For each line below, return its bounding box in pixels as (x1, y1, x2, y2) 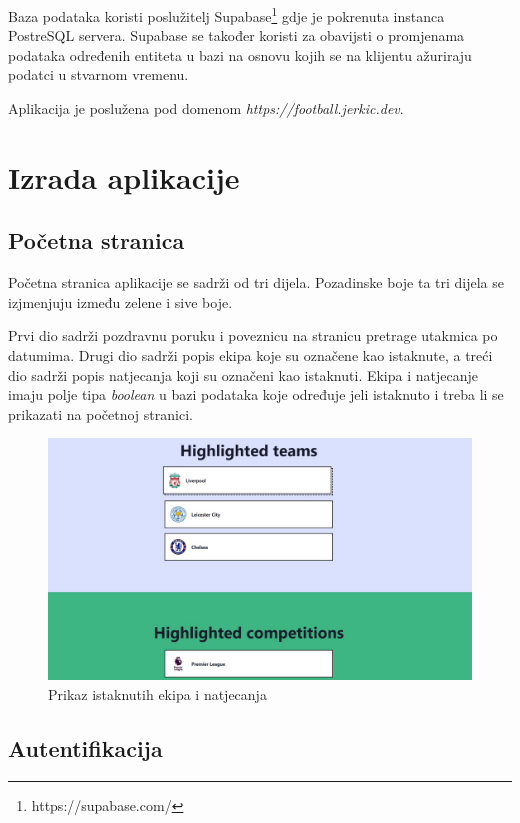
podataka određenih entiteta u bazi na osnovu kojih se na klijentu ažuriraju (8, 44, 472, 65)
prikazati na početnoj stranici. (8, 403, 193, 424)
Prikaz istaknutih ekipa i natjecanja (48, 683, 267, 704)
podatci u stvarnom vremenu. (8, 64, 189, 85)
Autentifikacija (8, 732, 163, 763)
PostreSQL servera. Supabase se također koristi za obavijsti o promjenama (8, 25, 465, 46)
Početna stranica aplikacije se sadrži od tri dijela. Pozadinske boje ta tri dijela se (8, 272, 504, 293)
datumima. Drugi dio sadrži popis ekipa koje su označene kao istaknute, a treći (8, 344, 493, 365)
